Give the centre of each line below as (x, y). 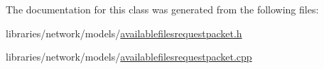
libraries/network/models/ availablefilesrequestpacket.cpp (129, 57)
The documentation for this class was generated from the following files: (162, 9)
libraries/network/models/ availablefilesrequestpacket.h (124, 33)
